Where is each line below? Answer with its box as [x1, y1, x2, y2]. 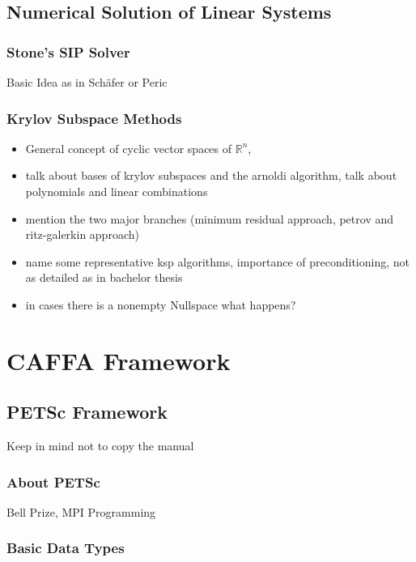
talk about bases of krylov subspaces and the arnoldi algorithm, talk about [25, 167, 397, 184]
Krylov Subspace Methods [6, 108, 182, 128]
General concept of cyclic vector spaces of [25, 139, 232, 156]
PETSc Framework [6, 399, 168, 424]
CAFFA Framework [6, 343, 231, 377]
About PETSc [6, 471, 100, 492]
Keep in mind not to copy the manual [6, 437, 194, 454]
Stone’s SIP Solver [6, 41, 130, 62]
